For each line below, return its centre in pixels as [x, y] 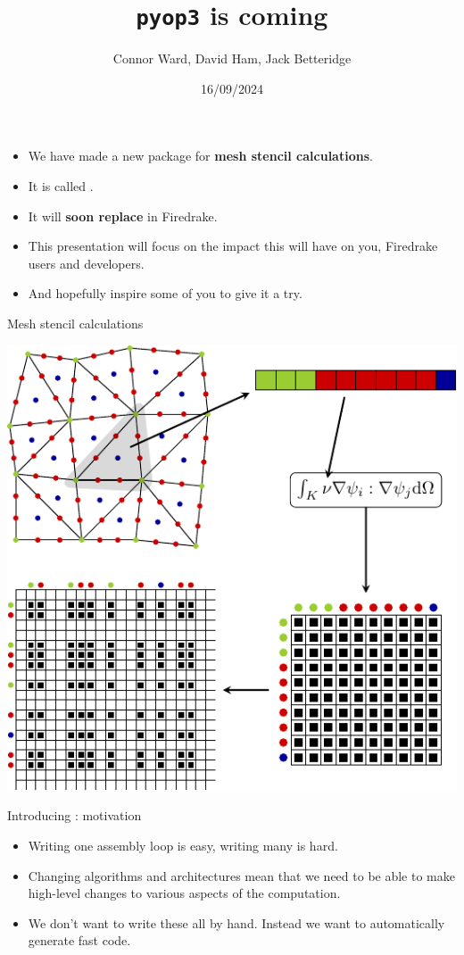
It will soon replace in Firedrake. [123, 216]
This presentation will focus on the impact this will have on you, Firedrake [233, 246]
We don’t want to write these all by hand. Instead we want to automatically [236, 922]
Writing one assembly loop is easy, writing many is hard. [183, 846]
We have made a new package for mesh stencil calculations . [200, 156]
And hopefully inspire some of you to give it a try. [165, 293]
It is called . [61, 186]
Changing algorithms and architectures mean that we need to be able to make [241, 875]
